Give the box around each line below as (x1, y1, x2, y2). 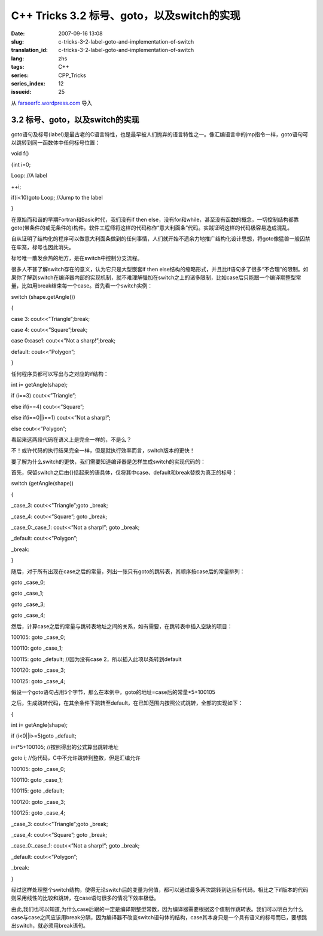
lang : (11, 54, 25, 62)
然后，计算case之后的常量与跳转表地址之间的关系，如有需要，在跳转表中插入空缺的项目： (11, 622, 233, 630)
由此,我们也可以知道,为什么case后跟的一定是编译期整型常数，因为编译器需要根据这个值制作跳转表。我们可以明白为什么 (11, 906, 304, 913)
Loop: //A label (11, 172, 47, 179)
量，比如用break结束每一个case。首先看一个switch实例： (11, 282, 153, 289)
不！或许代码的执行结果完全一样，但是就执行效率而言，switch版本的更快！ (11, 447, 195, 454)
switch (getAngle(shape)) (11, 480, 74, 487)
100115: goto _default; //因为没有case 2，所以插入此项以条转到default (11, 655, 182, 663)
